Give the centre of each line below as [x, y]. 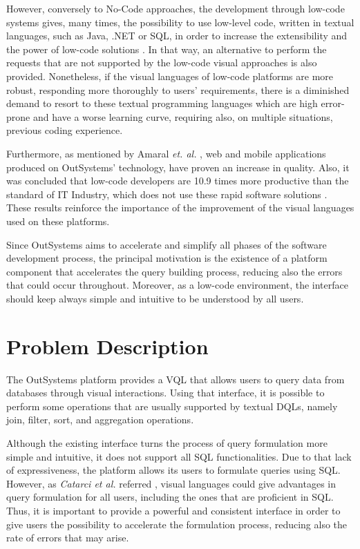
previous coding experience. [65, 130]
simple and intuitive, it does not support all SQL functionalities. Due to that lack [179, 456]
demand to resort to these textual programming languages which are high [162, 103]
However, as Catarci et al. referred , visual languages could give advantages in [171, 483]
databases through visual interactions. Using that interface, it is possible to [165, 393]
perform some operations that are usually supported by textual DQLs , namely [172, 406]
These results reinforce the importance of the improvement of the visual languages [180, 208]
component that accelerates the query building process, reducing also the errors [174, 271]
